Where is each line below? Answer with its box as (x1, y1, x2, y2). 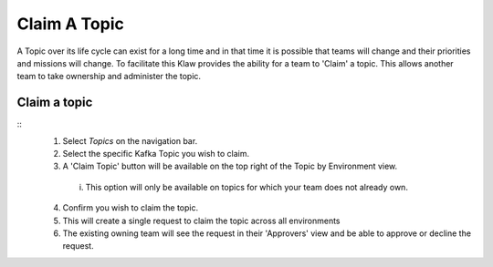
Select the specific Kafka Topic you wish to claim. (62, 149, 250, 159)
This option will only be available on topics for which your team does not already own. (85, 181, 408, 192)
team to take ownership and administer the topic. (16, 71, 201, 82)
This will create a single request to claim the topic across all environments (62, 215, 341, 226)
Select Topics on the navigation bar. (62, 135, 198, 146)
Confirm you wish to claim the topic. (62, 202, 199, 213)
